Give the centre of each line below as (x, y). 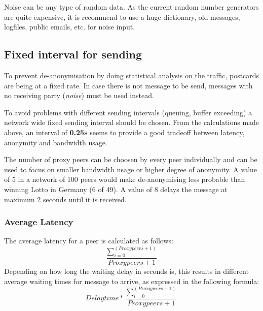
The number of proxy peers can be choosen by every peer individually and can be (131, 159)
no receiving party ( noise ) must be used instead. (79, 95)
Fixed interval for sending (73, 54)
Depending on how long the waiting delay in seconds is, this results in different (126, 271)
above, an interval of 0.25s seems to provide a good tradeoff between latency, (124, 132)
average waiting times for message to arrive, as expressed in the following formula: (132, 281)
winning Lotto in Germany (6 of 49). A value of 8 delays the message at (116, 189)
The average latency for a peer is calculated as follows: (89, 241)
